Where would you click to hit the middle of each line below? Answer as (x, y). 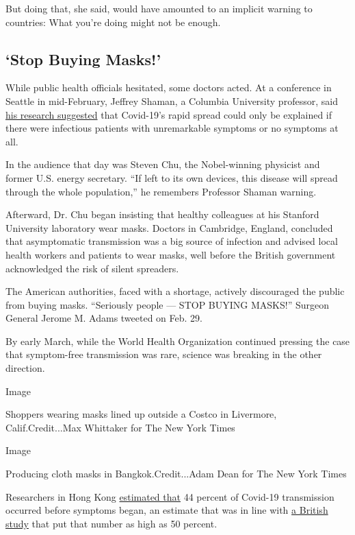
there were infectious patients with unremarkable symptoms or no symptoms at (172, 128)
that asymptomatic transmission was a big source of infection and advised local (172, 241)
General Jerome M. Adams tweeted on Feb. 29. (104, 318)
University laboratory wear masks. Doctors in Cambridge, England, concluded (169, 227)
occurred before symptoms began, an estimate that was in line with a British (167, 510)
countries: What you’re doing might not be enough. (113, 22)
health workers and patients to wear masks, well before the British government (171, 254)
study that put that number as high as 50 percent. (111, 523)
